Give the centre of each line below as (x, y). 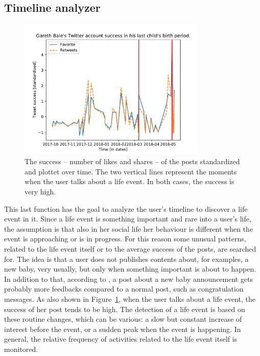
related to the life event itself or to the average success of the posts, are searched (130, 248)
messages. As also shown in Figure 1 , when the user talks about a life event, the (130, 298)
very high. (40, 191)
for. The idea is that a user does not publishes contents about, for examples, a (126, 259)
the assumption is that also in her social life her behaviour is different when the (129, 228)
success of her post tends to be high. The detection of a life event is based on (125, 309)
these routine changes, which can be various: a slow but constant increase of (123, 319)
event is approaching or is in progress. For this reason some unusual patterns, (125, 239)
